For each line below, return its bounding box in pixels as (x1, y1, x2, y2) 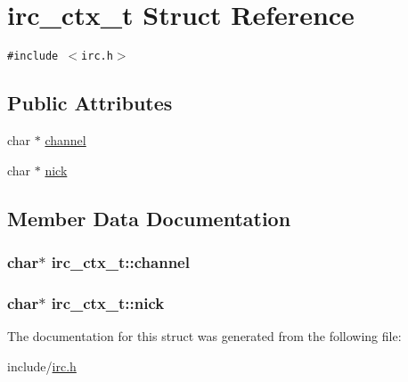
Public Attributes (7, 89, 173, 117)
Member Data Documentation (7, 204, 291, 232)
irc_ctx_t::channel (51, 250, 190, 272)
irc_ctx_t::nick (51, 291, 165, 313)
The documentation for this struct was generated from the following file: (7, 327, 402, 345)
